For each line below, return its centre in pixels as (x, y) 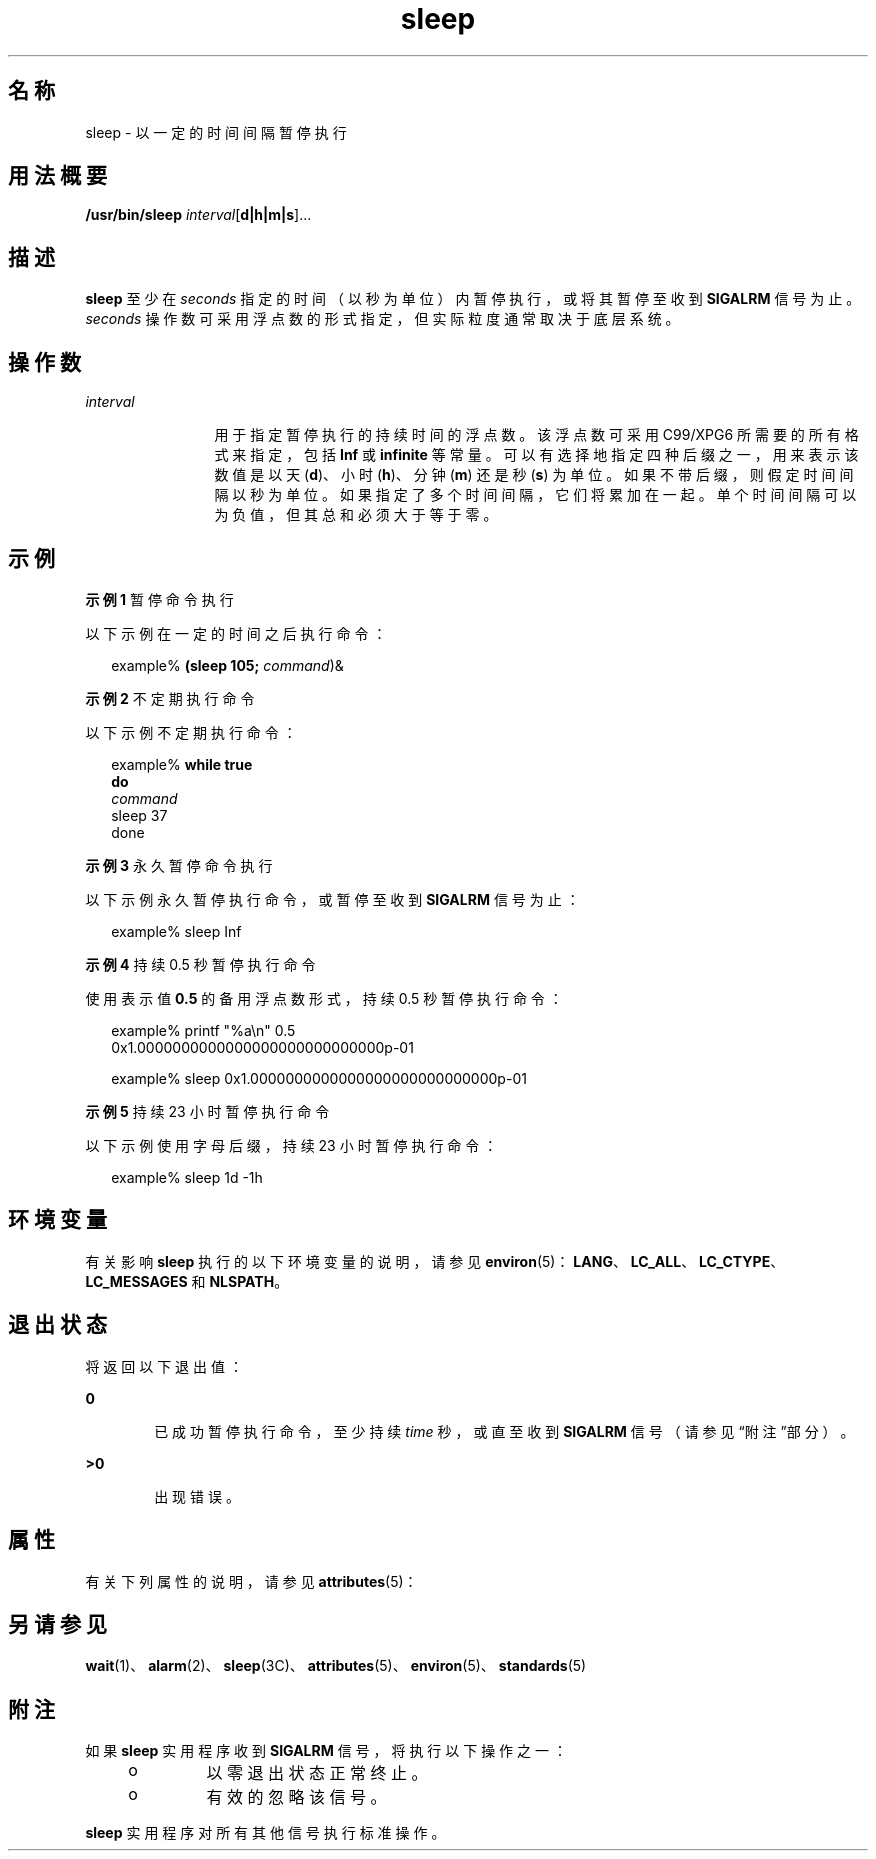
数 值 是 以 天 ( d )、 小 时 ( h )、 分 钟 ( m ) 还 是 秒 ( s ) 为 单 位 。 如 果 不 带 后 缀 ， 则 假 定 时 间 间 (534, 475)
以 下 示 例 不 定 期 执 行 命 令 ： (191, 732)
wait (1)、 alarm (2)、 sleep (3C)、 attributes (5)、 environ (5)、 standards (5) (336, 1666)
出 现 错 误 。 (197, 1496)
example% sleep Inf (176, 931)
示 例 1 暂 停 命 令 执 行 (159, 599)
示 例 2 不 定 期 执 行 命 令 (170, 698)
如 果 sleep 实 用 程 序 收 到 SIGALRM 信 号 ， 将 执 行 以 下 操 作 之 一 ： (326, 1751)
